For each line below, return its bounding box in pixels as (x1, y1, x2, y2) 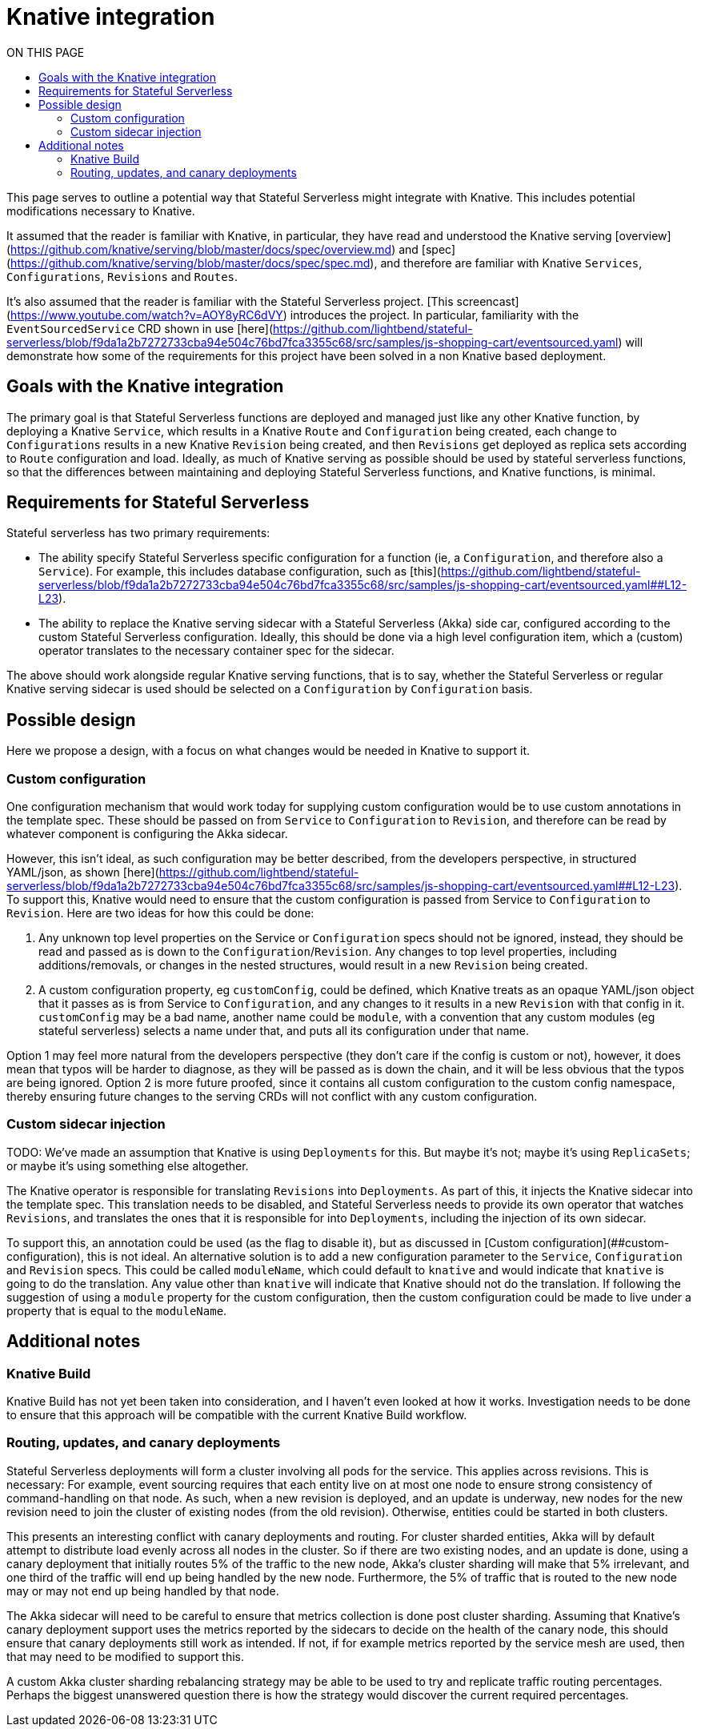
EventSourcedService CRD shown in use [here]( (6, 321, 274, 335)
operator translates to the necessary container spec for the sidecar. (38, 644, 395, 658)
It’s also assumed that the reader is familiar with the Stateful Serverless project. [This (6, 294, 454, 308)
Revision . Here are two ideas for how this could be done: (6, 906, 314, 921)
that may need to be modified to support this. (6, 1649, 245, 1663)
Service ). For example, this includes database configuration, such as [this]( (38, 564, 441, 579)
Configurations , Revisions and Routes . (6, 269, 238, 283)
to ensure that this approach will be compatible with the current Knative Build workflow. (6, 1408, 467, 1422)
